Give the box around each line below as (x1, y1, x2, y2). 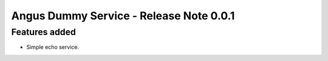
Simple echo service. (26, 43, 79, 51)
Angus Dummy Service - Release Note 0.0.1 (11, 9, 235, 22)
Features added (11, 27, 76, 37)
